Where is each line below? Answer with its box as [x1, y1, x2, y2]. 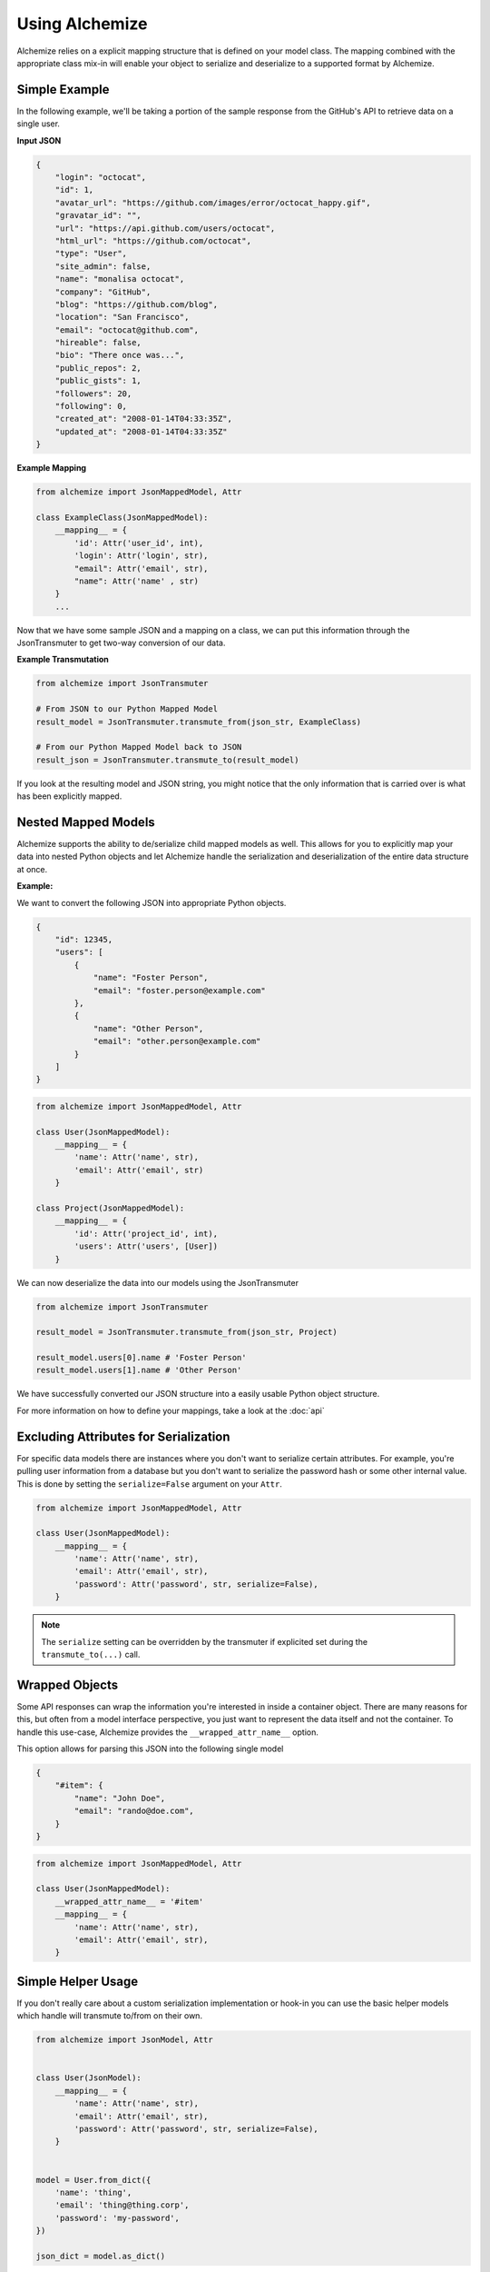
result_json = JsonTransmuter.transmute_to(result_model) [35, 754, 299, 765]
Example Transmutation [16, 654, 109, 665]
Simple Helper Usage [16, 1973, 139, 1989]
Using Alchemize [16, 14, 148, 34]
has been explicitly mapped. [16, 791, 122, 802]
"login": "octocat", [54, 173, 147, 182]
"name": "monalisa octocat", [54, 274, 185, 284]
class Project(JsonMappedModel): [35, 1203, 185, 1213]
